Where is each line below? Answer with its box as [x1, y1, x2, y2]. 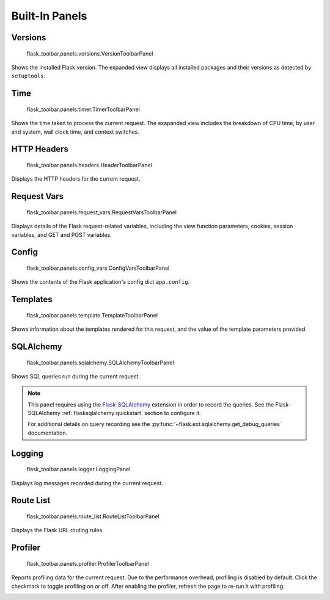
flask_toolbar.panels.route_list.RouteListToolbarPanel [26, 513, 159, 520]
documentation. [28, 429, 68, 436]
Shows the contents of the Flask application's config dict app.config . [11, 278, 189, 286]
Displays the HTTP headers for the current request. [11, 175, 141, 183]
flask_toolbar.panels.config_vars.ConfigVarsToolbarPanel [26, 264, 170, 272]
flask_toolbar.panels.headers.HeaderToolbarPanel [26, 161, 152, 168]
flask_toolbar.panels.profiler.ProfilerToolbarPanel [26, 560, 149, 567]
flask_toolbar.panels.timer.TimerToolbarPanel [26, 106, 140, 113]
